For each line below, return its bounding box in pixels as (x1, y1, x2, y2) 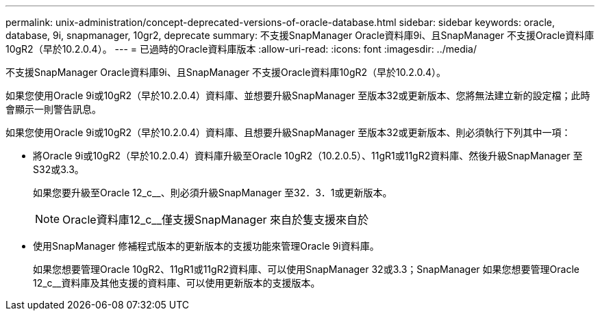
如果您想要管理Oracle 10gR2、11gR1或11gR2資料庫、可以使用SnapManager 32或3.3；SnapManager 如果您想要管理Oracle (33, 263, 579, 275)
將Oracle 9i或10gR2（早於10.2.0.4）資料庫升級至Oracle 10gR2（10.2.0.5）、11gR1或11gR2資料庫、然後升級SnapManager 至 (33, 150, 583, 161)
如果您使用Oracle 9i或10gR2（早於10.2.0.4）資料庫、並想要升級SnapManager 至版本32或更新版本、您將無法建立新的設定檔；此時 (5, 90, 590, 101)
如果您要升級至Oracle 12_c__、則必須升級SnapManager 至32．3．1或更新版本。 (33, 187, 392, 198)
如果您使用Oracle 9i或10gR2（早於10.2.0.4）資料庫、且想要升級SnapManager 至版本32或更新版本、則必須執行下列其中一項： (5, 127, 571, 138)
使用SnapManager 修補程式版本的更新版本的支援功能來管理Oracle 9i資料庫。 (33, 240, 379, 252)
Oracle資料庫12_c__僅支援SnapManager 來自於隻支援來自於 (62, 213, 368, 226)
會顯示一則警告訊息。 (5, 103, 101, 115)
